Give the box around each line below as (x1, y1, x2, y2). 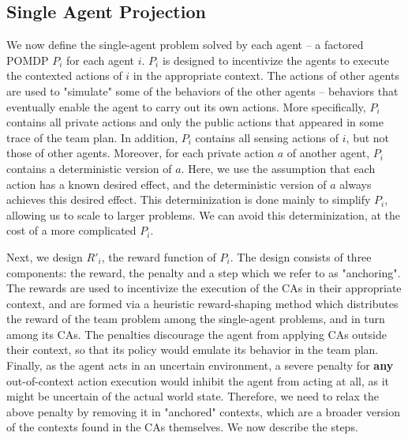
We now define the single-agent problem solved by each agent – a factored (6, 36, 364, 53)
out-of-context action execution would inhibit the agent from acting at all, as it (6, 372, 390, 389)
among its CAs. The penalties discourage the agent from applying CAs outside (6, 325, 387, 342)
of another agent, (286, 145, 370, 161)
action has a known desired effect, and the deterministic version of (6, 175, 327, 192)
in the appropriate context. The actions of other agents (133, 67, 399, 84)
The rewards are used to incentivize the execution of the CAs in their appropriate (6, 280, 402, 296)
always (339, 175, 372, 192)
